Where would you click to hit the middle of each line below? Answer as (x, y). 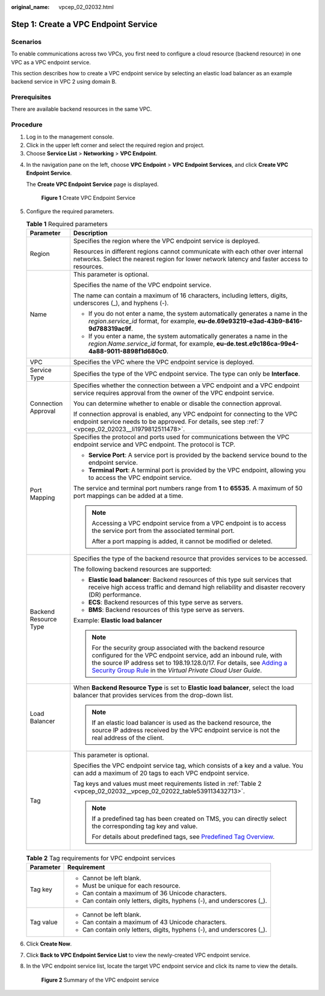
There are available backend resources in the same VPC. (82, 109)
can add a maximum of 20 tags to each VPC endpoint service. (161, 773)
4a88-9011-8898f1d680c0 (127, 351)
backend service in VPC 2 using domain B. (64, 82)
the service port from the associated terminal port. (163, 531)
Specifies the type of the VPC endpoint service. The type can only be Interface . (187, 374)
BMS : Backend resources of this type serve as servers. (166, 610)
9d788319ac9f (110, 329)
